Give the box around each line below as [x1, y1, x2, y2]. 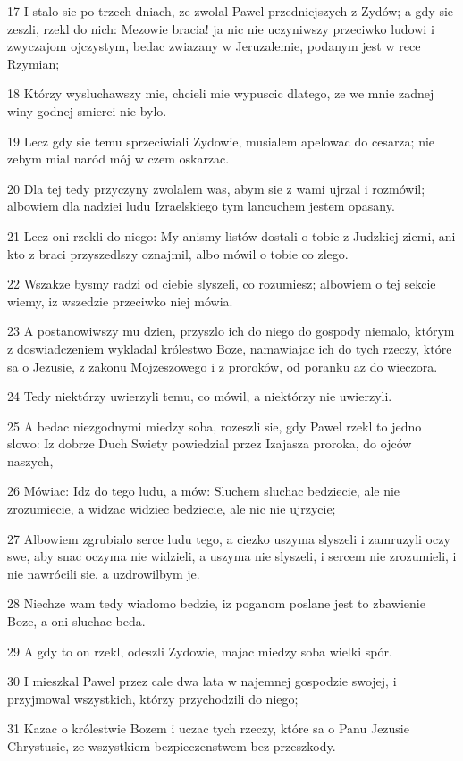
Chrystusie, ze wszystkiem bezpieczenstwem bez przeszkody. [7, 737, 336, 755]
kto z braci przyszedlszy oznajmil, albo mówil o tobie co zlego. [7, 244, 349, 263]
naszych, [7, 451, 54, 470]
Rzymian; [7, 54, 60, 72]
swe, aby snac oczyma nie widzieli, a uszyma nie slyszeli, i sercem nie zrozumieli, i [7, 547, 457, 565]
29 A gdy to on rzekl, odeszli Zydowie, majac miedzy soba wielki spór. [7, 641, 392, 660]
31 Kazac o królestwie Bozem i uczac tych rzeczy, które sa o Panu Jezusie [7, 719, 409, 738]
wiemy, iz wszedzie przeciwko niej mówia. [7, 291, 233, 310]
